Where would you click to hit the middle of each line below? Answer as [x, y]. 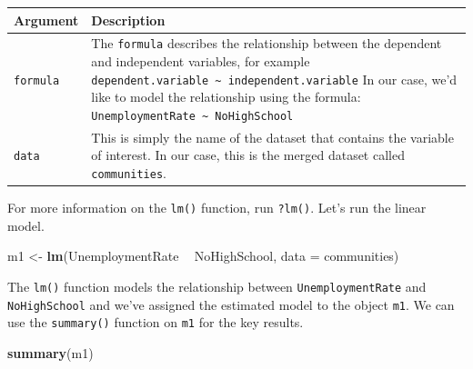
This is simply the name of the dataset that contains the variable [272, 137]
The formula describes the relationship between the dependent [267, 43]
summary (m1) [50, 352]
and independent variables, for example [201, 61]
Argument [46, 20]
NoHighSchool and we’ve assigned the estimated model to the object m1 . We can [231, 304]
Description [128, 20]
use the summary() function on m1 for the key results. [156, 322]
